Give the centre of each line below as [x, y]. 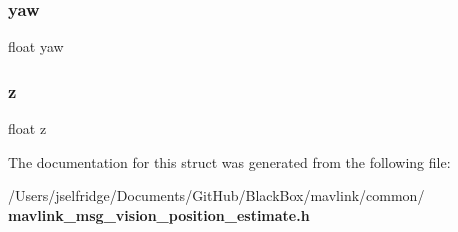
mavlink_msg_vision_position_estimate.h [159, 214]
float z [27, 128]
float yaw [36, 46]
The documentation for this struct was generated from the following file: [229, 161]
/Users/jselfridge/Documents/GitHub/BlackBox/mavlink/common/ [216, 195]
